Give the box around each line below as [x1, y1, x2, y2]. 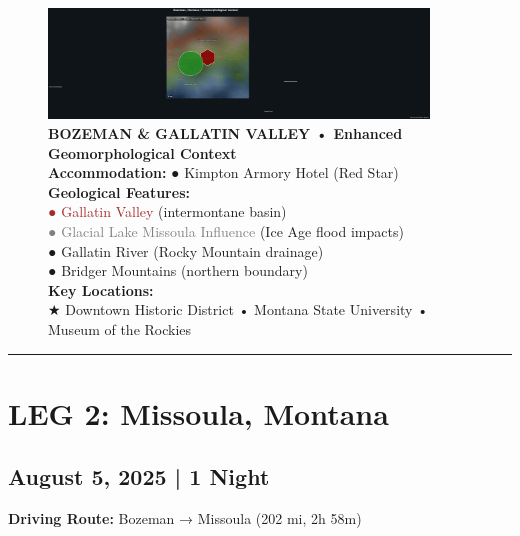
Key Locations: [48, 279, 154, 300]
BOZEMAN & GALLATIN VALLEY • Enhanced [48, 123, 403, 144]
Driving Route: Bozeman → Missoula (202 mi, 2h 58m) [8, 508, 362, 529]
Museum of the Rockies [48, 318, 192, 339]
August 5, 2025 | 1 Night [8, 461, 270, 492]
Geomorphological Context [48, 142, 237, 163]
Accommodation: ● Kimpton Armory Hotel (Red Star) [48, 162, 399, 183]
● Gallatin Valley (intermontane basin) [48, 201, 287, 222]
